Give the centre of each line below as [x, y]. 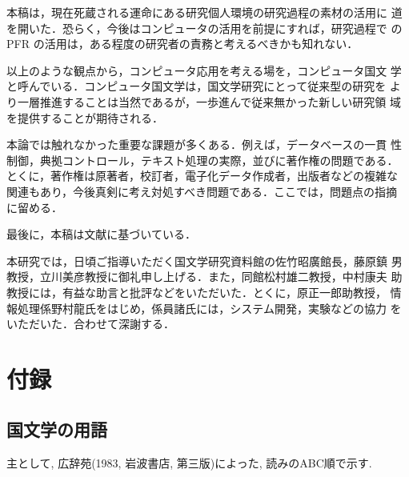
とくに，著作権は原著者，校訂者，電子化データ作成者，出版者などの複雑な [202, 176]
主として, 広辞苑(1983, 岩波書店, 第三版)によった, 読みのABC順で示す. [189, 463]
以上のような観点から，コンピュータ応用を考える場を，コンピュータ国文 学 [204, 70]
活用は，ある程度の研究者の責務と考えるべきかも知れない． [201, 44]
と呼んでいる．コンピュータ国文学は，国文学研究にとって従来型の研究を [196, 86]
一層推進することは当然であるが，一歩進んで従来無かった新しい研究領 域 [209, 101]
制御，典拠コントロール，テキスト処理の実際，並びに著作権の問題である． [202, 160]
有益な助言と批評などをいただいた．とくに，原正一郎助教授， [224, 292]
